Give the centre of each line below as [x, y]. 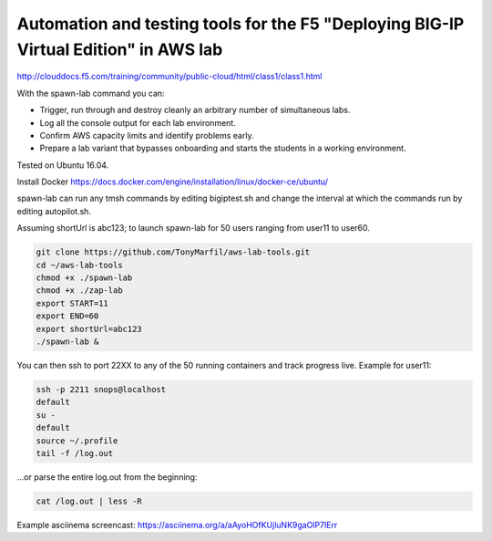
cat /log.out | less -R [89, 501]
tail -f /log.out [75, 453]
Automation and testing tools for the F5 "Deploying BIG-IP [241, 24]
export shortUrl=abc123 [89, 329]
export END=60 [67, 316]
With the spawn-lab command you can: [91, 93]
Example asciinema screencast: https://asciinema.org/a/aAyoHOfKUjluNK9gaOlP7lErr [177, 525]
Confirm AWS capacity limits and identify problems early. [147, 135]
